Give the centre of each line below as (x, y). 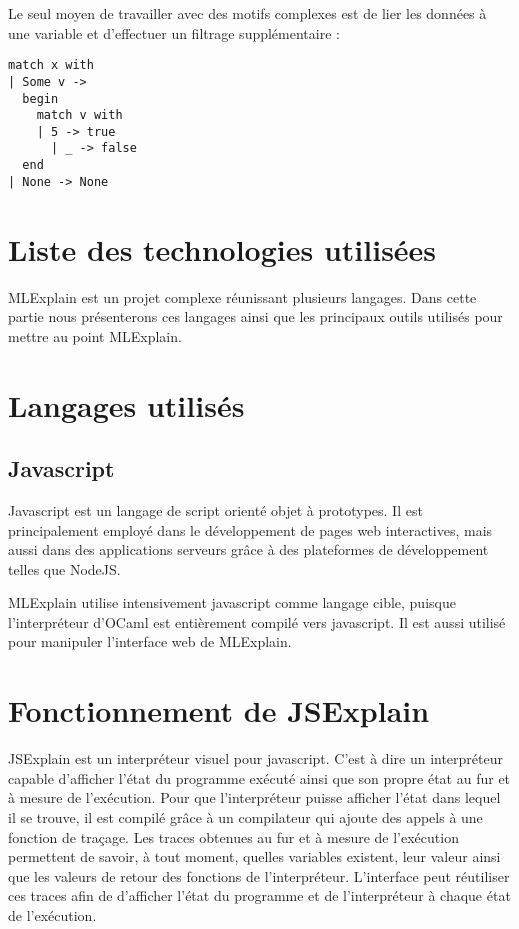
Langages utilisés (126, 404)
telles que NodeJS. (64, 568)
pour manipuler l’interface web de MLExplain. (150, 641)
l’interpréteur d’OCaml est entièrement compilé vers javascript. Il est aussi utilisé (257, 621)
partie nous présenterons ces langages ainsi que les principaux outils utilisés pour (255, 316)
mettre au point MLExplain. (95, 335)
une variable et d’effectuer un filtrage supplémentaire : (174, 32)
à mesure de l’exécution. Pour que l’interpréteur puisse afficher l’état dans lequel (254, 797)
